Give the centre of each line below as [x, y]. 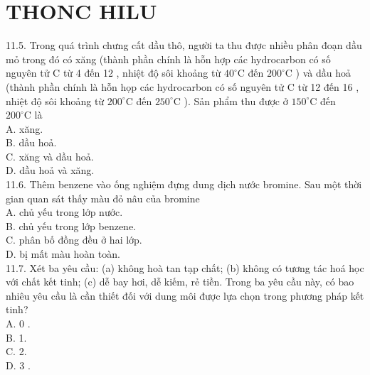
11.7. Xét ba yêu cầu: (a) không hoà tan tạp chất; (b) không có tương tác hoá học [185, 267]
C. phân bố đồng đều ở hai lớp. [74, 240]
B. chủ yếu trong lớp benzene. [71, 225]
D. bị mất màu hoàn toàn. [63, 254]
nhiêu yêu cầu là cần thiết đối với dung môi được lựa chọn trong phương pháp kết [185, 295]
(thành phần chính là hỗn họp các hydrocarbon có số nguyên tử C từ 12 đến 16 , [183, 86]
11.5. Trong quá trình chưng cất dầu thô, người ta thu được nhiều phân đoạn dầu [184, 45]
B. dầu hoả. [31, 142]
